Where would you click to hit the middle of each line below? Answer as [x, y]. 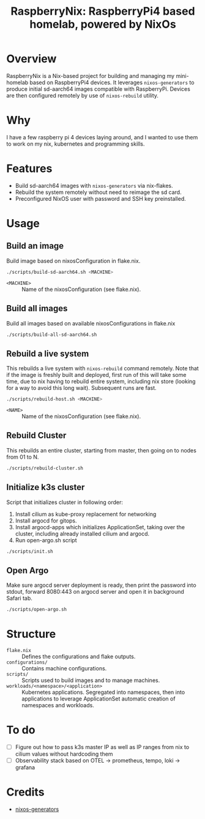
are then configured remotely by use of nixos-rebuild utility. [83, 95]
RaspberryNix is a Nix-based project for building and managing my [91, 76]
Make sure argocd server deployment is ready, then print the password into [102, 585]
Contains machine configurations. [64, 669]
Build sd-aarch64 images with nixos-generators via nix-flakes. [94, 185]
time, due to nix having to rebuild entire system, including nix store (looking [101, 381]
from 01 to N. [23, 457]
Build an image [35, 246]
